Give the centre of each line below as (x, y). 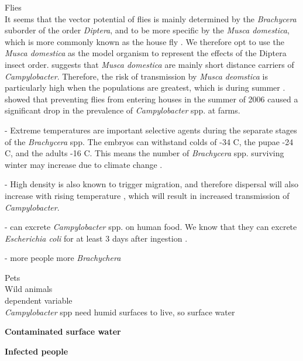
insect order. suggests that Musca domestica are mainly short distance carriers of (149, 64)
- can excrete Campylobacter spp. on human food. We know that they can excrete (151, 227)
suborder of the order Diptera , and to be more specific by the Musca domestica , (147, 30)
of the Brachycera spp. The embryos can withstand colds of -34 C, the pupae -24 (149, 141)
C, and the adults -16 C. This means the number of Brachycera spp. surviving (144, 153)
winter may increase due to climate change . (84, 164)
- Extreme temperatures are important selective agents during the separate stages (151, 130)
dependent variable (39, 300)
